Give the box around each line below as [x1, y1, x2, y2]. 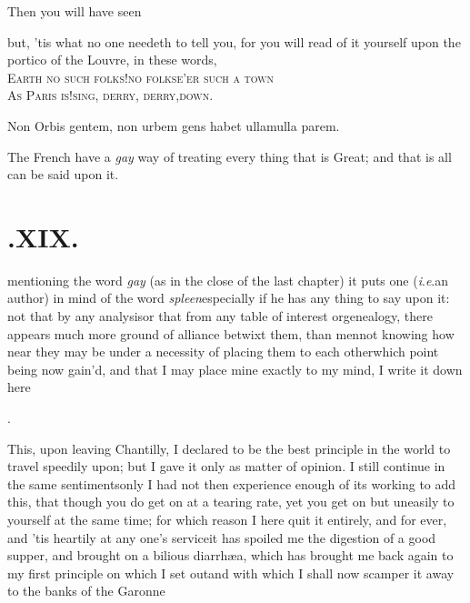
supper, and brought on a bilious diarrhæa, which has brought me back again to [7, 546, 454, 565]
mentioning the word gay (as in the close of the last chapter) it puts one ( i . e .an [7, 270, 449, 289]
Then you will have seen [7, 2, 142, 20]
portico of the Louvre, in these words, [7, 50, 217, 69]
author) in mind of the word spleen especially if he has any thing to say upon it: [7, 288, 450, 307]
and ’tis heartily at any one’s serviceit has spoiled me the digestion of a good [7, 528, 436, 547]
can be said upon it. [7, 165, 119, 184]
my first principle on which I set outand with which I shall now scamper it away [7, 563, 455, 582]
